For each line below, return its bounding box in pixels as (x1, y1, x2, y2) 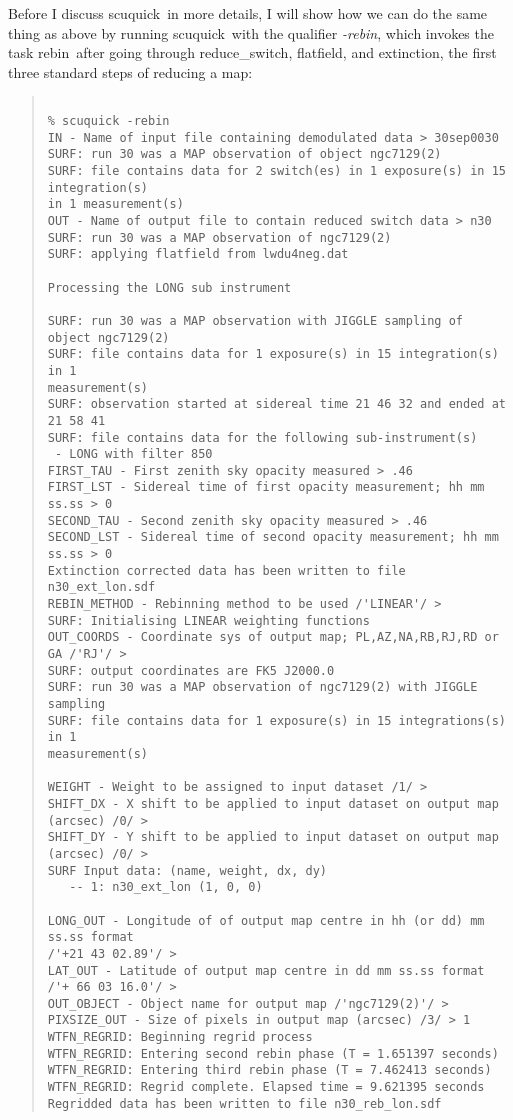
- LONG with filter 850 (54, 447, 213, 462)
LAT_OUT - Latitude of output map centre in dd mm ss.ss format (47, 963, 485, 978)
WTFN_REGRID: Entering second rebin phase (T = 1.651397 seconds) (47, 1046, 499, 1061)
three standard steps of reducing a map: (8, 61, 253, 82)
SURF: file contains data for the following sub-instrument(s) (47, 430, 478, 445)
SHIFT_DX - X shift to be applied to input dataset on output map (47, 796, 499, 811)
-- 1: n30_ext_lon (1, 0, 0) (69, 880, 263, 895)
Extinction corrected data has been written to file (47, 563, 406, 578)
